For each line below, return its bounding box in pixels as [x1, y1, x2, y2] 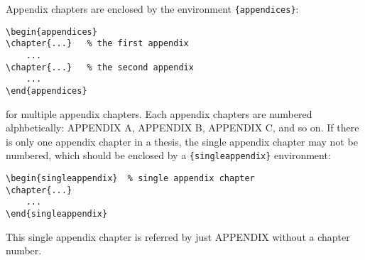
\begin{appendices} [6, 26, 97, 37]
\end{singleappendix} [6, 209, 108, 219]
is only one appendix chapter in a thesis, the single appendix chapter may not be [6, 134, 358, 148]
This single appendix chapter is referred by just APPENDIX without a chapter [6, 229, 350, 244]
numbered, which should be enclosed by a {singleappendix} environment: [6, 148, 331, 163]
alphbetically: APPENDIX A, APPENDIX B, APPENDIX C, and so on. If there [6, 120, 359, 135]
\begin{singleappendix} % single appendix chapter [6, 173, 255, 184]
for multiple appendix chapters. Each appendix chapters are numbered [6, 106, 312, 121]
